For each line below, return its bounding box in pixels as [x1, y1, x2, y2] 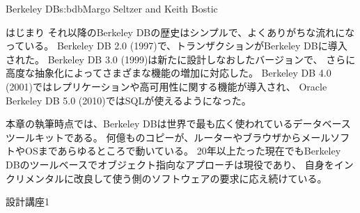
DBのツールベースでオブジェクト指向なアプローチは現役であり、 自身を [6, 157, 334, 171]
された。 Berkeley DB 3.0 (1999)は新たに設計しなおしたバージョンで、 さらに [6, 52, 356, 66]
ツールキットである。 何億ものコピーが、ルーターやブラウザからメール [6, 129, 331, 144]
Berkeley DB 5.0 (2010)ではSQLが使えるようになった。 [6, 93, 251, 107]
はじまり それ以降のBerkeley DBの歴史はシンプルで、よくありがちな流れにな [6, 24, 355, 39]
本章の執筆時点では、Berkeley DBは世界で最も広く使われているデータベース [6, 116, 351, 131]
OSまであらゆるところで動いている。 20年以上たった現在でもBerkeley [24, 143, 341, 158]
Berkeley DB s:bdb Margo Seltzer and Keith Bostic [6, 1, 218, 15]
